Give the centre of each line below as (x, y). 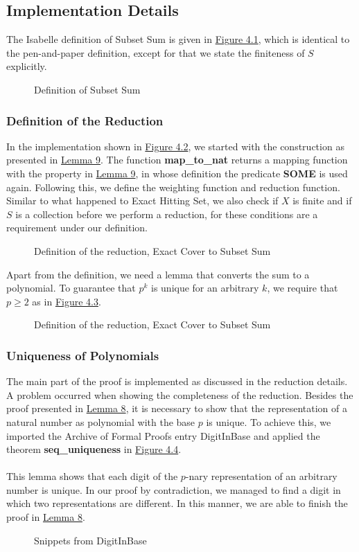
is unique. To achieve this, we (269, 421)
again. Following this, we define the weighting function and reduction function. (173, 187)
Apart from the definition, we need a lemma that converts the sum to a (158, 274)
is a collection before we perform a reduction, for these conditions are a (167, 214)
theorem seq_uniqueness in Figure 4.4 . (94, 449)
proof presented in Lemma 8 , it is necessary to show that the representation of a (177, 408)
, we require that (303, 288)
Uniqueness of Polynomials (83, 355)
